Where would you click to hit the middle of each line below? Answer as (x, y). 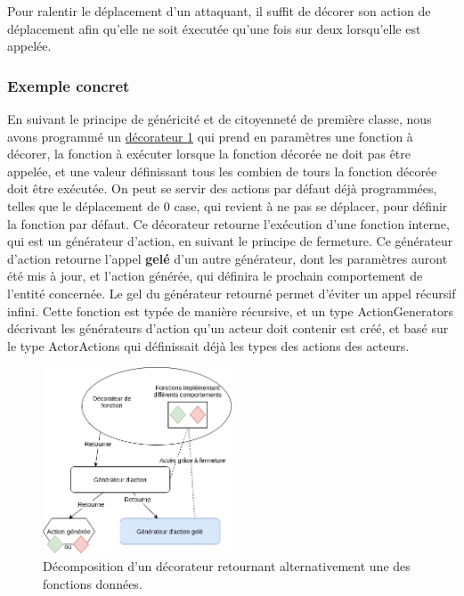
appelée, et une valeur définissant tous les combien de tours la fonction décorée (222, 171)
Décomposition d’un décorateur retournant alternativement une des (227, 565)
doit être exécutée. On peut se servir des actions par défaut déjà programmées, (222, 188)
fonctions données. (93, 583)
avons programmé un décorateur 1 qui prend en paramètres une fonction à (210, 136)
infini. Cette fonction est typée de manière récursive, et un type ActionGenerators (231, 310)
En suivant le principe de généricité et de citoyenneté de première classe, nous (220, 118)
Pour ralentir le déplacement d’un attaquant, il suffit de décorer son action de (219, 11)
